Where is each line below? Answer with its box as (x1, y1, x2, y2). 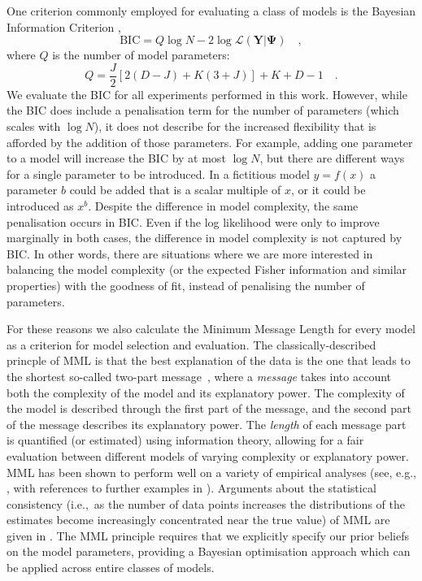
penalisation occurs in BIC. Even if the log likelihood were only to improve (7, 213, 380, 230)
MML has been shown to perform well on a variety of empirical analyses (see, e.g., (7, 463, 416, 480)
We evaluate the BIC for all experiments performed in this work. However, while (7, 85, 407, 102)
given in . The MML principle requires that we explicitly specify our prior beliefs (7, 527, 409, 544)
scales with (7, 118, 61, 135)
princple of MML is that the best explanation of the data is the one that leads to (7, 352, 411, 369)
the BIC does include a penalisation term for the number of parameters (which (7, 102, 399, 119)
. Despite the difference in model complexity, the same (88, 197, 359, 214)
